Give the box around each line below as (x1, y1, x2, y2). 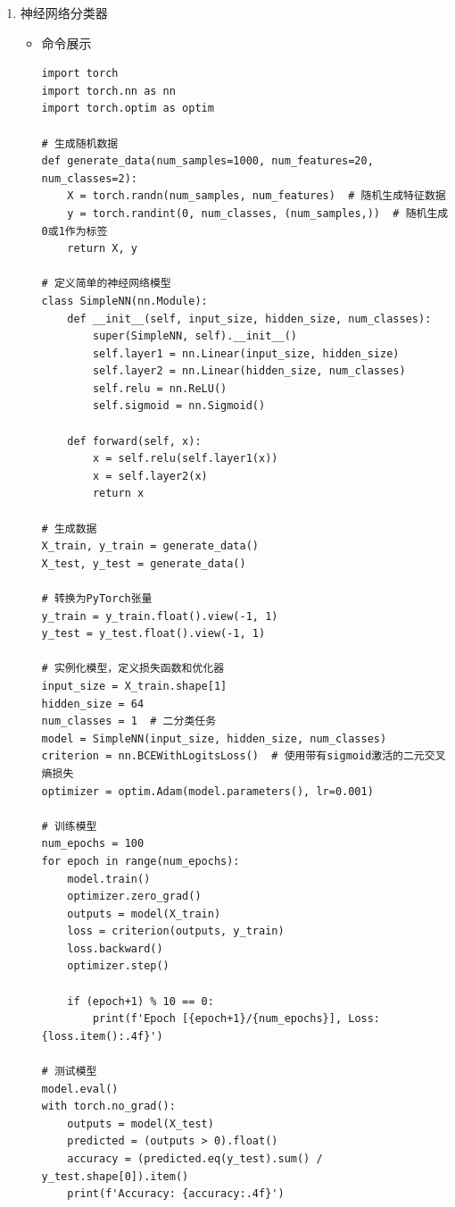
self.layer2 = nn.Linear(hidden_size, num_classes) (92, 365, 406, 378)
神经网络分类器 (20, 4, 108, 21)
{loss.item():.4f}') (41, 1029, 163, 1043)
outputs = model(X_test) (67, 1117, 214, 1130)
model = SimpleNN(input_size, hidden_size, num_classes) (41, 732, 387, 745)
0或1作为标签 (41, 224, 108, 238)
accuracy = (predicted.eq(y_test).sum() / (67, 1153, 323, 1165)
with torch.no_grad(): (41, 1100, 176, 1113)
